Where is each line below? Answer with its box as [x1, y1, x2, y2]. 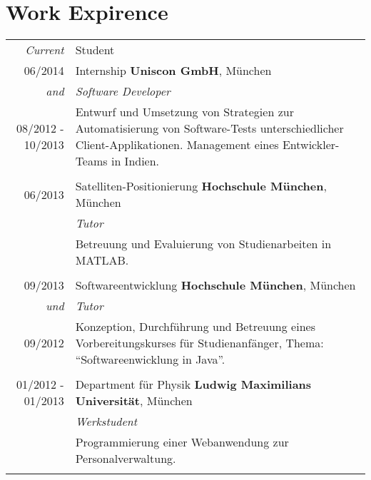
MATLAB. [75, 252, 129, 269]
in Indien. [111, 153, 160, 170]
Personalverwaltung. [75, 450, 176, 467]
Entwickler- [282, 136, 340, 153]
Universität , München [75, 392, 193, 409]
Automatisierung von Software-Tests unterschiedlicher [75, 120, 344, 137]
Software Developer [75, 83, 171, 100]
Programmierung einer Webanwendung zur [75, 434, 289, 451]
